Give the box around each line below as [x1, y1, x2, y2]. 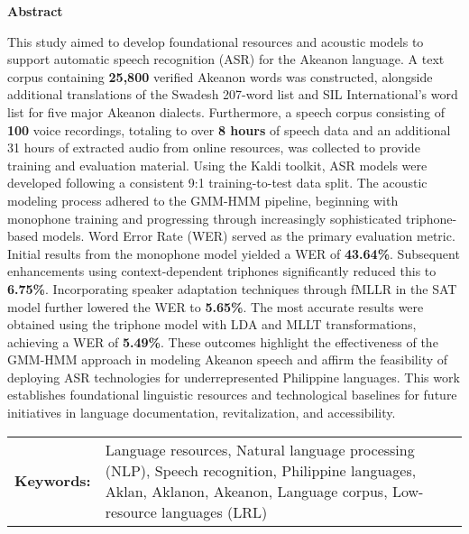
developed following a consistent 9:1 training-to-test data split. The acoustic [7, 173, 428, 192]
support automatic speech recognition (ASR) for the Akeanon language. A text [7, 50, 445, 69]
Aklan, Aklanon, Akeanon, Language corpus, [105, 480, 388, 502]
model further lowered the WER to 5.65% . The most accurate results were [7, 297, 424, 316]
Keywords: [14, 470, 91, 492]
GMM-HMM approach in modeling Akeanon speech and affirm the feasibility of [7, 350, 448, 369]
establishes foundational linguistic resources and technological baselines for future [7, 385, 457, 404]
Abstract [7, 2, 63, 20]
